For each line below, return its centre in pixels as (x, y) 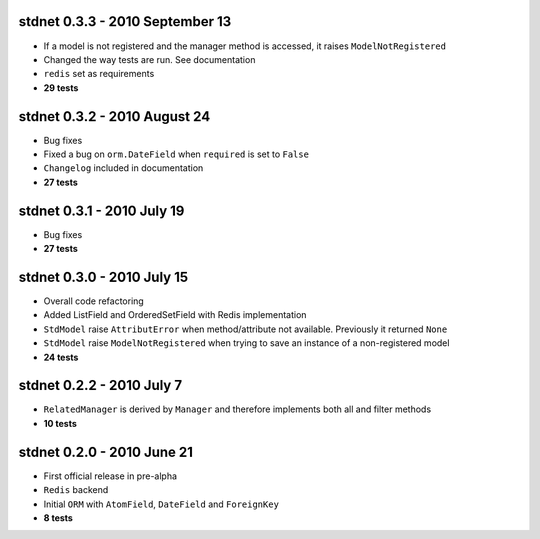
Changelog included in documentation (123, 168)
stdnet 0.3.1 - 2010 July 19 (101, 210)
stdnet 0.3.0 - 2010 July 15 (103, 276)
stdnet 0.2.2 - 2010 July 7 (100, 385)
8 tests (58, 517)
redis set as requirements (99, 74)
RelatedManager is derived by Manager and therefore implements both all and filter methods (237, 409)
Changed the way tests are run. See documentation (149, 59)
